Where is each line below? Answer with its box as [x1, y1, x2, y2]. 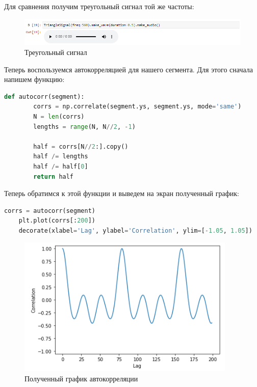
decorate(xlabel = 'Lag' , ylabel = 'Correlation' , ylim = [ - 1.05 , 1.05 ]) [18, 227, 252, 234]
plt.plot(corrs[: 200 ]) [18, 217, 95, 225]
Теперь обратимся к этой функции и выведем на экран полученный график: [4, 188, 239, 199]
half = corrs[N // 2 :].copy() [33, 143, 128, 150]
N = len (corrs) [33, 113, 85, 120]
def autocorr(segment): [4, 93, 85, 100]
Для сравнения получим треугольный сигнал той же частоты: [4, 1, 194, 11]
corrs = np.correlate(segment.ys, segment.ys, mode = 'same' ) [33, 103, 242, 110]
